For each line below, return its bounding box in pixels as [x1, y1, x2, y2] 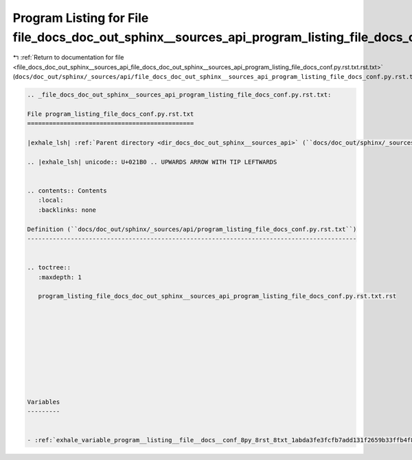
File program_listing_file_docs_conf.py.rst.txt [27, 110, 194, 118]
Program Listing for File [12, 10, 149, 25]
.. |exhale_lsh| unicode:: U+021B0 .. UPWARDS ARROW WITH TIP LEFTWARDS [27, 158, 277, 166]
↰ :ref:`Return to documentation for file [12, 53, 124, 62]
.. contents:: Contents [27, 187, 108, 195]
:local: [38, 196, 64, 204]
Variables [27, 398, 60, 406]
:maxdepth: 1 [38, 273, 82, 281]
